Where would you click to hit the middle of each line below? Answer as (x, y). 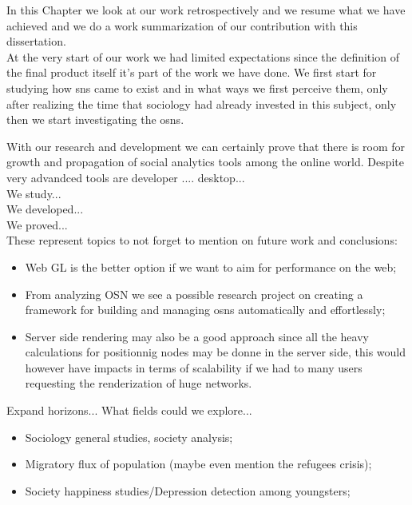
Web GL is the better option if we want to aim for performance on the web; (211, 266)
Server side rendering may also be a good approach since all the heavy (197, 336)
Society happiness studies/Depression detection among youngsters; (188, 490)
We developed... (45, 209)
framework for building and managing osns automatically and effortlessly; (205, 310)
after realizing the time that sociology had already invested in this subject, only (202, 103)
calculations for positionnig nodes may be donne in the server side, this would (216, 352)
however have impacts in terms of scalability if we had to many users (194, 367)
